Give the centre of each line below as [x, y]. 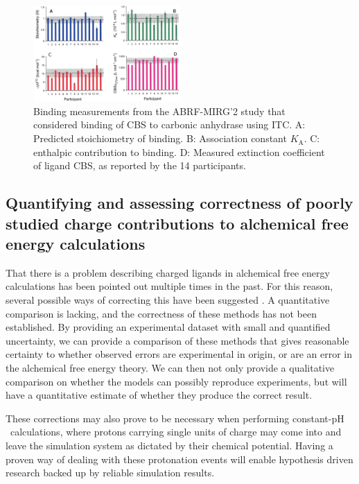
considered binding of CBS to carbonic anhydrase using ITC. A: [169, 124]
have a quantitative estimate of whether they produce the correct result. [159, 395]
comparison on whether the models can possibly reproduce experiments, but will [176, 381]
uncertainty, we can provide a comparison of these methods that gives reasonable [177, 340]
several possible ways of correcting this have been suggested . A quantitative [168, 300]
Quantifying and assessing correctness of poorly [179, 203]
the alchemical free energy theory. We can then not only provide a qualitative [170, 368]
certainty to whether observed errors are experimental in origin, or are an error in [179, 354]
